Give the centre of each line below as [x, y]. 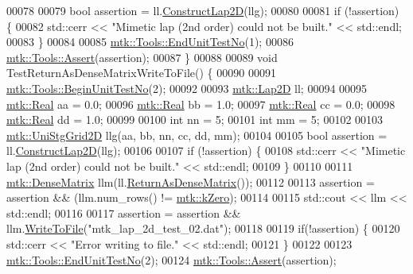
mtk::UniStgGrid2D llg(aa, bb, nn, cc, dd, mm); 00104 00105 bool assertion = [197, 135]
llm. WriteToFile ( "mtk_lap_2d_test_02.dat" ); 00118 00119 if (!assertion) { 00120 [203, 228]
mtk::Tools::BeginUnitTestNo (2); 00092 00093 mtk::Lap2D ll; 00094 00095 [187, 88]
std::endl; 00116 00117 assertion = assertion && [124, 212]
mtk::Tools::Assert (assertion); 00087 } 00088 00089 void [142, 57]
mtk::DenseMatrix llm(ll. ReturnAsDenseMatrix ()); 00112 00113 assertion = [191, 181]
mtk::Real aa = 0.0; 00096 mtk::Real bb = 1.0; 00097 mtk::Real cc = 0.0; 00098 [201, 104]
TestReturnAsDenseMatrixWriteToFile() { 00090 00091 [141, 73]
